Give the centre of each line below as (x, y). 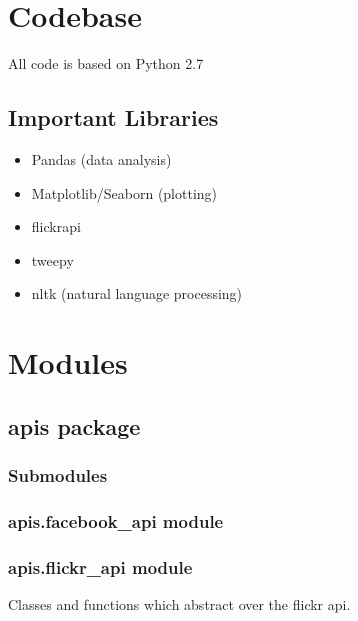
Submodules (58, 474)
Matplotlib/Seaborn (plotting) (124, 192)
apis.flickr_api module (100, 566)
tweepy (52, 259)
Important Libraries (113, 117)
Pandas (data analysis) (101, 158)
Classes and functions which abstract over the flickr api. (179, 603)
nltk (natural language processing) (137, 293)
